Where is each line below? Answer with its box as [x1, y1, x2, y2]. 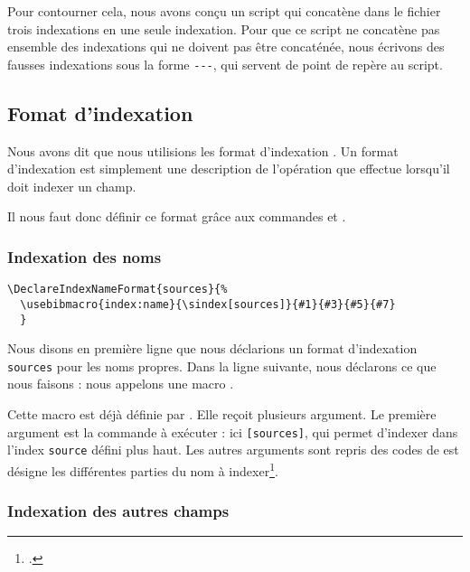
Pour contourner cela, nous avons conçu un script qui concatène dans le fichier [7, 2, 441, 20]
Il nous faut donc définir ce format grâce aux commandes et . [7, 207, 346, 226]
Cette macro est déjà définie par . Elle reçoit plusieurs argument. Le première [7, 405, 437, 424]
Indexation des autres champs [7, 500, 230, 522]
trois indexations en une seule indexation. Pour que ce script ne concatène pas [7, 19, 440, 38]
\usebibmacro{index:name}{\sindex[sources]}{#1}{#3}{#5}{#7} [20, 297, 396, 311]
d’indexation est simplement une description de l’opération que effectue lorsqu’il [7, 159, 450, 178]
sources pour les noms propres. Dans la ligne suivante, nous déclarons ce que [7, 356, 437, 375]
